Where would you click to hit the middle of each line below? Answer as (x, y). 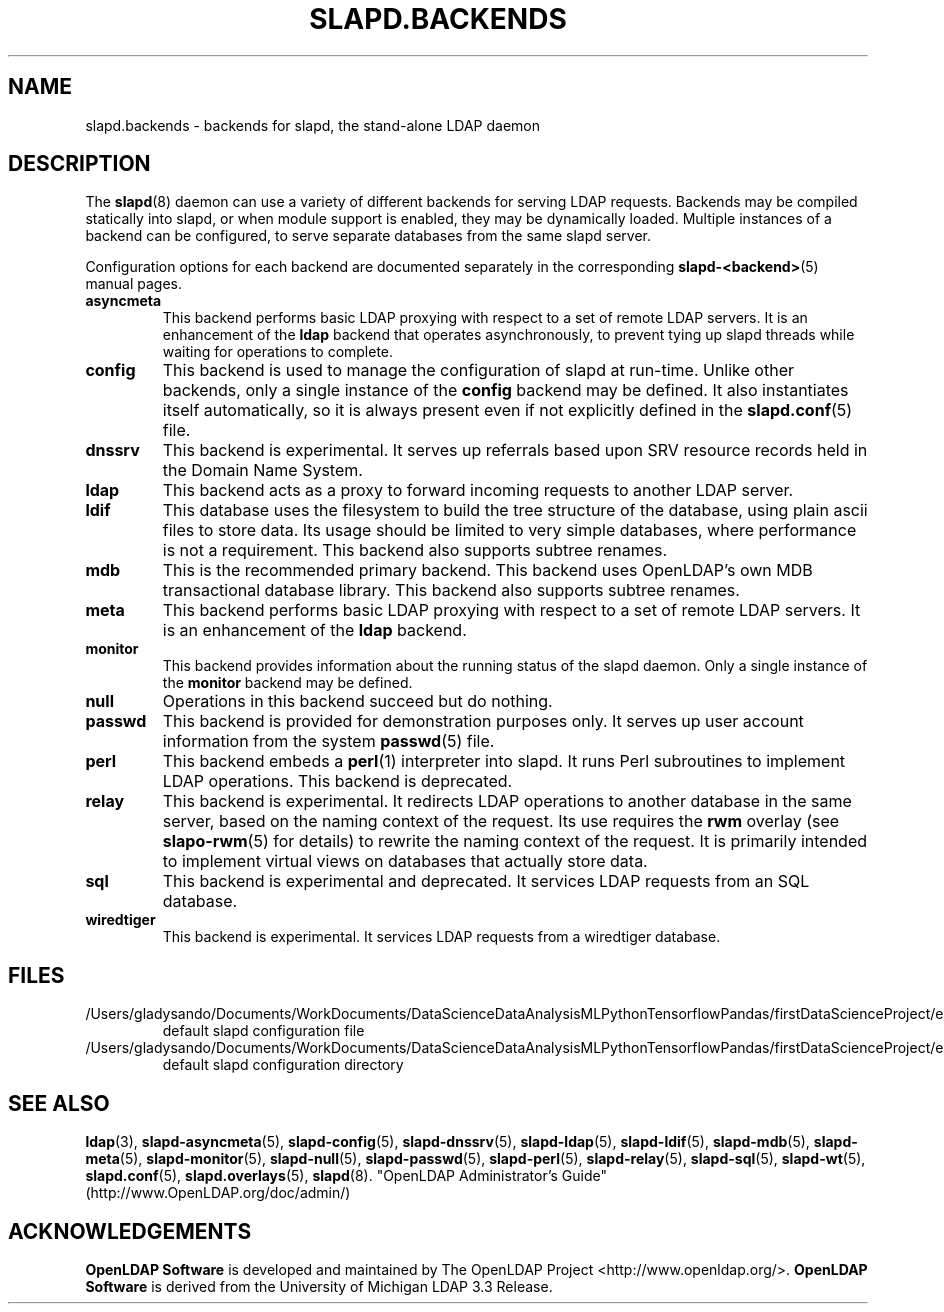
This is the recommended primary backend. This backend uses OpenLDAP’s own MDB (487, 570)
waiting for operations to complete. (278, 352)
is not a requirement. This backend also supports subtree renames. (415, 550)
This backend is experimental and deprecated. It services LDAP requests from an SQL (486, 881)
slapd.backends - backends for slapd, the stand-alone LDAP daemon (313, 125)
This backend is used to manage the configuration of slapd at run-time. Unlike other (478, 370)
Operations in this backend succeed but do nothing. (357, 701)
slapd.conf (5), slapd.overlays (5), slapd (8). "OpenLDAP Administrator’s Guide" (346, 1176)
